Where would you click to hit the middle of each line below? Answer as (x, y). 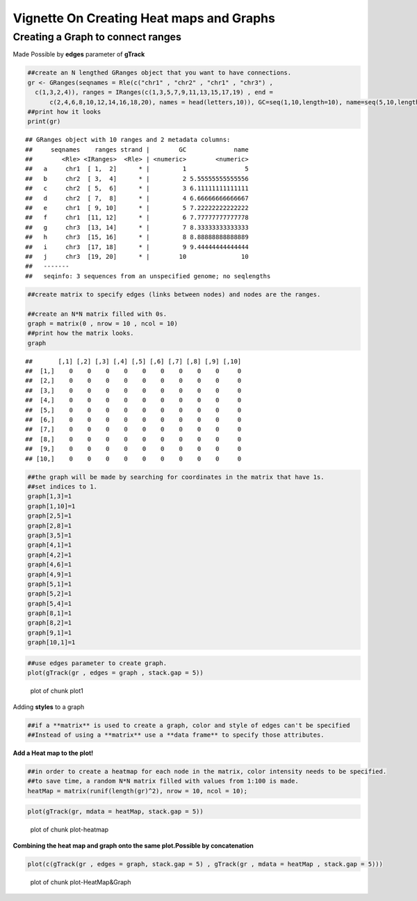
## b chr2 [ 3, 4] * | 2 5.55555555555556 (137, 178)
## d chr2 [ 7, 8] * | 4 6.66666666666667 (137, 198)
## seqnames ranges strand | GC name (137, 149)
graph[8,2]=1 (50, 623)
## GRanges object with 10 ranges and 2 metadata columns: (128, 140)
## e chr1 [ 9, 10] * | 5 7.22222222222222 (137, 208)
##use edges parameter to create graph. (97, 663)
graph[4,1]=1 (50, 545)
